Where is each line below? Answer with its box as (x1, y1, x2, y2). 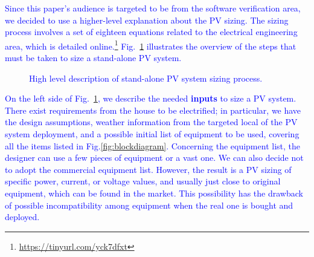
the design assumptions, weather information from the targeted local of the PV (5, 115, 298, 128)
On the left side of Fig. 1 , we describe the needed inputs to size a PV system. (5, 92, 296, 105)
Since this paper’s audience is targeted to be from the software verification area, (5, 2, 301, 14)
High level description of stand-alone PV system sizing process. (29, 71, 263, 84)
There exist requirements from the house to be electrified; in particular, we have (5, 103, 301, 116)
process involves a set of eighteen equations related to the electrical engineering (5, 25, 298, 38)
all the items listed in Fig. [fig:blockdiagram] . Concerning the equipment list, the (5, 139, 300, 152)
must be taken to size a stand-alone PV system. (5, 51, 182, 64)
